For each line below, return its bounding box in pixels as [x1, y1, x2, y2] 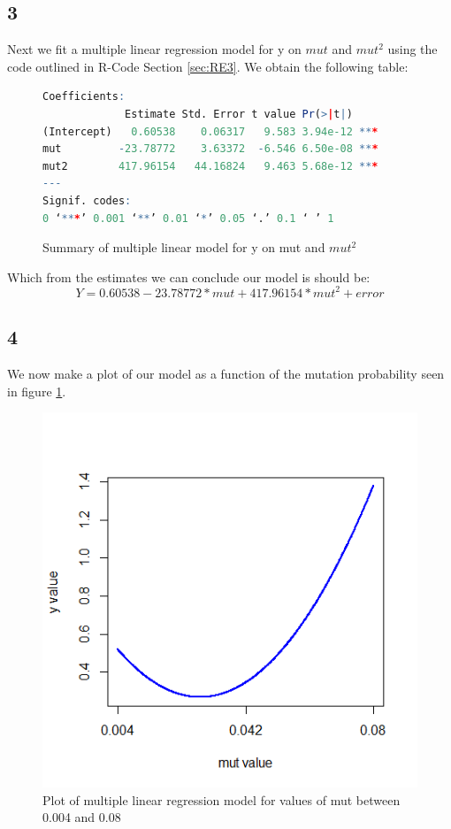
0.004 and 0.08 [42, 808, 121, 826]
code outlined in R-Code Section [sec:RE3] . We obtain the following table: [7, 57, 409, 75]
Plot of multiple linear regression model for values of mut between [42, 790, 401, 809]
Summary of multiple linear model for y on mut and [42, 238, 325, 257]
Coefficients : [42, 90, 126, 104]
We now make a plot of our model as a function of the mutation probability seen [7, 365, 445, 383]
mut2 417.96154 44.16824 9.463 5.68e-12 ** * [42, 159, 378, 173]
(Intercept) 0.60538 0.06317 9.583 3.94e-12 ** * [42, 125, 378, 138]
